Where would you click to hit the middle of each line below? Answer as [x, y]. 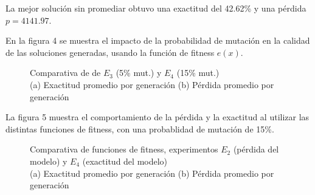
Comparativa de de [65, 73]
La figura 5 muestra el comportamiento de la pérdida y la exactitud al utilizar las [157, 117]
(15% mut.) [198, 73]
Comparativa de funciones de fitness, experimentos [124, 149]
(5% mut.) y [139, 73]
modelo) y [49, 161]
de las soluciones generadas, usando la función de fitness [110, 52]
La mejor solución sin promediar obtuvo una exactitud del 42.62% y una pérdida [156, 8]
